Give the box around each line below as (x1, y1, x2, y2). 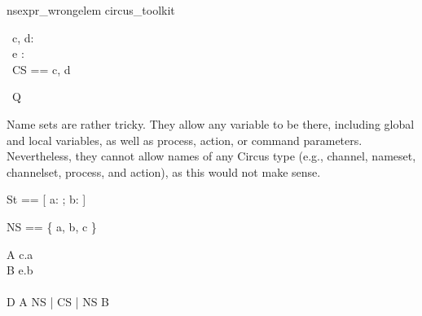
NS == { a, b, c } (7, 217, 97, 235)
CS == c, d (11, 60, 71, 77)
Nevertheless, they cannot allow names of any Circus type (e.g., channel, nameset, (7, 147, 416, 165)
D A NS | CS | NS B (7, 293, 109, 310)
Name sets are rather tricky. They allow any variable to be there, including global (7, 115, 415, 132)
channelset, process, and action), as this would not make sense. (7, 163, 321, 180)
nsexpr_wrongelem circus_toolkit (7, 2, 175, 18)
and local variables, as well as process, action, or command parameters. (7, 131, 363, 148)
